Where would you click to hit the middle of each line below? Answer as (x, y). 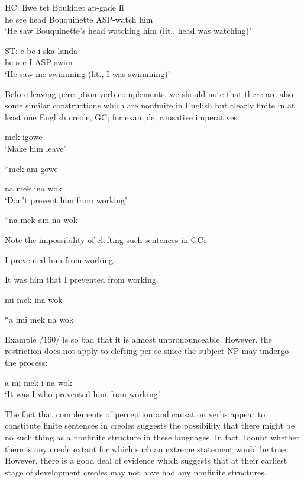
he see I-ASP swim (39, 62)
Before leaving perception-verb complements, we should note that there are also (149, 93)
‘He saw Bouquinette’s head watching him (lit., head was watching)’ (128, 31)
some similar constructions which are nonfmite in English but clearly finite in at (150, 105)
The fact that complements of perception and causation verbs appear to (135, 414)
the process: (26, 363)
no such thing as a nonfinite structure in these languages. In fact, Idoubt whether (152, 437)
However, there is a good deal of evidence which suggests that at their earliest (146, 460)
